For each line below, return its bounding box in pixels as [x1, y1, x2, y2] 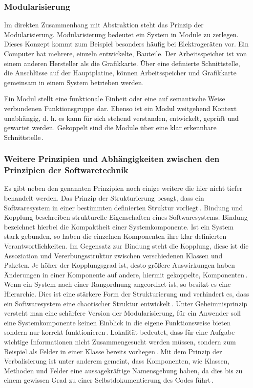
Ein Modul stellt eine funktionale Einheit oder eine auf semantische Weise [4, 93, 225, 104]
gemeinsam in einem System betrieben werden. [4, 77, 144, 87]
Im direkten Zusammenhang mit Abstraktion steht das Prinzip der [4, 20, 204, 30]
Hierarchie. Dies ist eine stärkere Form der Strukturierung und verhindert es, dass [4, 289, 249, 299]
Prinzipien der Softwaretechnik [4, 164, 128, 176]
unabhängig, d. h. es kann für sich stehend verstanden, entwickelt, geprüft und [4, 113, 239, 123]
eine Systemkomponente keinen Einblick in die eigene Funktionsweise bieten [4, 317, 231, 327]
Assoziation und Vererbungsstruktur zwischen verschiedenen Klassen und [4, 250, 223, 260]
